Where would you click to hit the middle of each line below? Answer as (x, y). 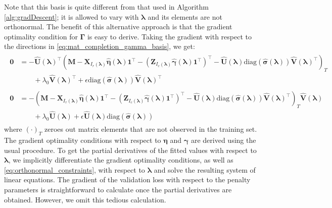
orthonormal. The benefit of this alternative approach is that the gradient (118, 27)
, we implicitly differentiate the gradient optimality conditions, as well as (121, 160)
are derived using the (223, 140)
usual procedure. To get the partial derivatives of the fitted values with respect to (130, 150)
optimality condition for (41, 36)
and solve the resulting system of (205, 169)
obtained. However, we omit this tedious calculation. (85, 199)
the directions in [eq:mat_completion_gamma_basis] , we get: (100, 46)
